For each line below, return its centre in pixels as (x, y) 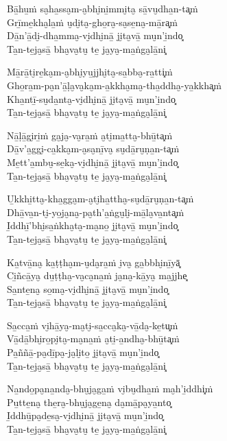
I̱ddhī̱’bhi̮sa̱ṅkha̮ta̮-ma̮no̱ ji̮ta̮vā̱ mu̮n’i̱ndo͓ (93, 225)
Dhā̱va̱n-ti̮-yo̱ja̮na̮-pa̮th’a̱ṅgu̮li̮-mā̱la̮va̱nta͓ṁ (96, 212)
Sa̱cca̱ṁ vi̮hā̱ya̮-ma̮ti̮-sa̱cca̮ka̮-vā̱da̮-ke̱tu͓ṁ (93, 325)
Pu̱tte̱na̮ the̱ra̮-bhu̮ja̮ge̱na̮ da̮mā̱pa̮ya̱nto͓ (89, 402)
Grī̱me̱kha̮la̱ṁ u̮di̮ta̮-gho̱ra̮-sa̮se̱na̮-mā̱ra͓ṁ (92, 22)
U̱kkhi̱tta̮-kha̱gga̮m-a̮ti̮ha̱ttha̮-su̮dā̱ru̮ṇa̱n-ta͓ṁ (100, 199)
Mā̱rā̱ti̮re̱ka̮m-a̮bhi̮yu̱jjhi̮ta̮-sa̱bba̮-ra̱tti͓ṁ (90, 72)
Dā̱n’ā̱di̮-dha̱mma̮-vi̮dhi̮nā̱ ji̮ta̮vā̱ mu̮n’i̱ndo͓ (95, 35)
